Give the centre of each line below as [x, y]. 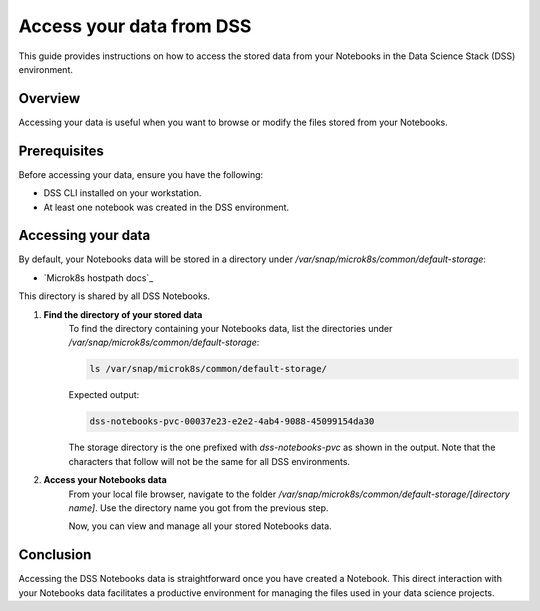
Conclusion [55, 555]
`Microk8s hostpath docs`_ [98, 277]
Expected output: [104, 395]
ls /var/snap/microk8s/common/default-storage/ [208, 369]
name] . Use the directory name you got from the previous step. [198, 507]
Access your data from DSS [135, 26]
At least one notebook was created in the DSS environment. [166, 207]
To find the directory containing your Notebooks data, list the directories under [230, 328]
